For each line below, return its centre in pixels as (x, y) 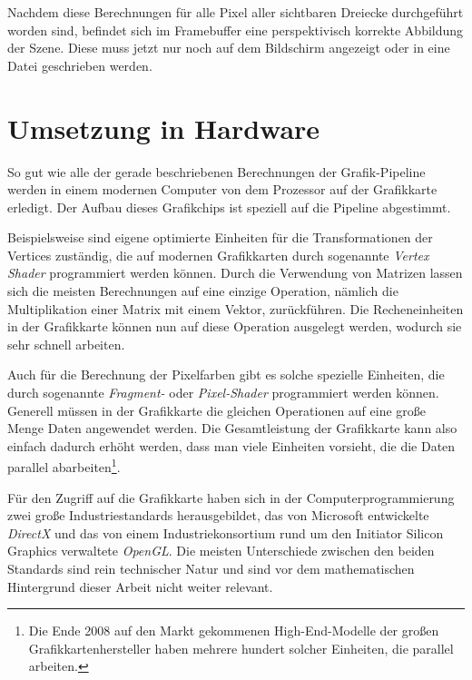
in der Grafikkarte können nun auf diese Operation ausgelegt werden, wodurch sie (235, 326)
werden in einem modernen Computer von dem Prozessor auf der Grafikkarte (222, 189)
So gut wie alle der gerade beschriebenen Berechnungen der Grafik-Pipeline (216, 171)
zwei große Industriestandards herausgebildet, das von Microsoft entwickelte (218, 515)
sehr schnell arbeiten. (66, 344)
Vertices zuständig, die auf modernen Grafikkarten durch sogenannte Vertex (218, 255)
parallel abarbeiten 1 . (64, 466)
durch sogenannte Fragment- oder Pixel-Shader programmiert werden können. (223, 393)
